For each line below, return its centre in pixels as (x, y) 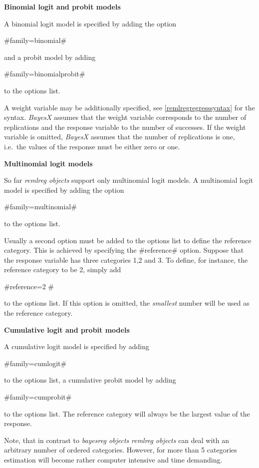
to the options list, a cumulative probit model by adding (90, 380)
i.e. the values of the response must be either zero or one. (92, 146)
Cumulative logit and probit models (67, 329)
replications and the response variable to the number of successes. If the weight (125, 127)
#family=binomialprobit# (45, 74)
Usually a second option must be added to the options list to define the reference (128, 240)
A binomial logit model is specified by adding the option (90, 23)
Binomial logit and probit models (62, 6)
